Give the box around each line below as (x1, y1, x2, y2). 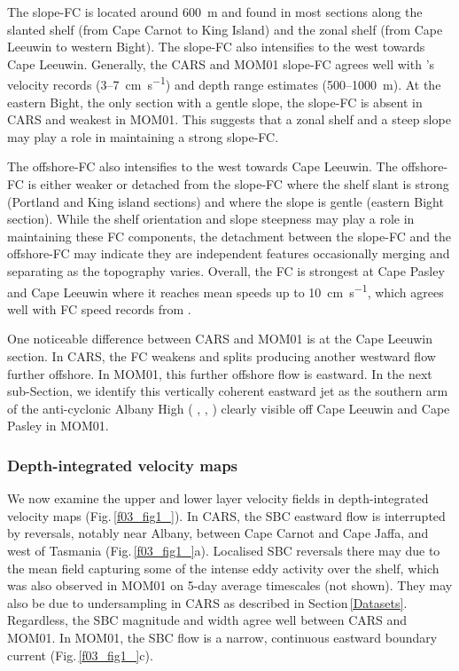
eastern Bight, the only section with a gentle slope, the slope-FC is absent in (7, 92, 423, 111)
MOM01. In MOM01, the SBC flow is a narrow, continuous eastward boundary (7, 628, 438, 646)
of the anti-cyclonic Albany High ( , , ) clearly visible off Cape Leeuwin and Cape (7, 399, 450, 417)
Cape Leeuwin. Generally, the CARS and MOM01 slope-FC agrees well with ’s (7, 54, 435, 73)
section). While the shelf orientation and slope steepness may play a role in (7, 209, 415, 228)
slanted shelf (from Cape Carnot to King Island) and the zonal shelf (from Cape (7, 20, 443, 38)
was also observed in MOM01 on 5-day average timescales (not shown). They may (7, 576, 453, 595)
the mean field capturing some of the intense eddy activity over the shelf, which (7, 558, 440, 577)
